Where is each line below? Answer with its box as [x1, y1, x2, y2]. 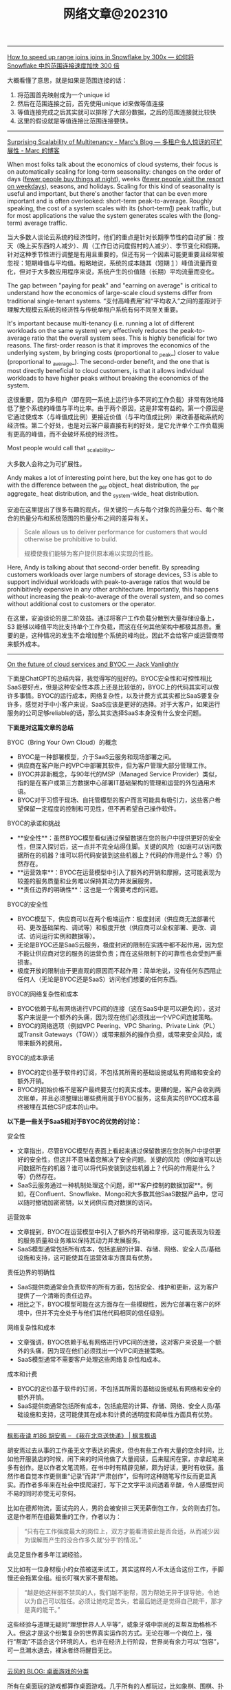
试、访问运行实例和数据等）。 [16, 932, 99, 940]
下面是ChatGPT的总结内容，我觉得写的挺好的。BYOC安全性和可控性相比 [7, 674, 212, 683]
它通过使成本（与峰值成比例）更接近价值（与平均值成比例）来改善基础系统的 [7, 412, 224, 421]
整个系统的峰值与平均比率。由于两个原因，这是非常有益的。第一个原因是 [19, 404, 224, 412]
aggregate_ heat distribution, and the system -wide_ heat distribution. [7, 490, 199, 500]
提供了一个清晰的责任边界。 [16, 1291, 96, 1300]
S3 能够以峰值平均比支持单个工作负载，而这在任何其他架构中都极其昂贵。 [7, 623, 215, 631]
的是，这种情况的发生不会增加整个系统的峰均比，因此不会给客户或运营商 [12, 632, 218, 640]
